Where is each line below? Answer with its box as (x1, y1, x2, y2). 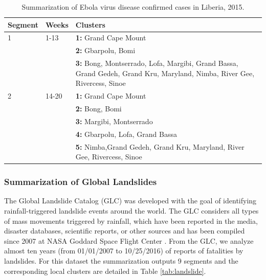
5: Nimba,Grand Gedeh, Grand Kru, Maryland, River (75, 141, 245, 152)
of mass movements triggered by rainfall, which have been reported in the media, (4, 215, 258, 226)
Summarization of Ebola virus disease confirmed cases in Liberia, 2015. (21, 2, 245, 12)
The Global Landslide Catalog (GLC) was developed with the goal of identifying (4, 195, 257, 206)
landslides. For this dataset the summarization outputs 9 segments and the (4, 255, 238, 266)
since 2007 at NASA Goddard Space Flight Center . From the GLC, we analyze (4, 235, 254, 246)
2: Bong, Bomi (75, 103, 122, 113)
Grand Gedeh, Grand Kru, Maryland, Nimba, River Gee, (75, 67, 255, 78)
